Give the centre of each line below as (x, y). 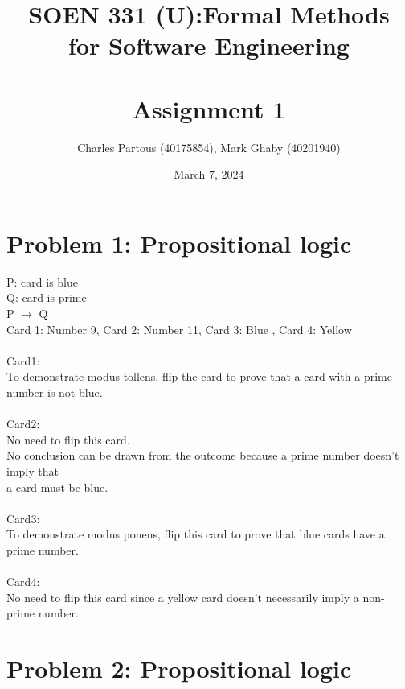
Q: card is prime (47, 297)
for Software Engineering (209, 45)
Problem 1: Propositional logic (179, 243)
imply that (33, 470)
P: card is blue (42, 281)
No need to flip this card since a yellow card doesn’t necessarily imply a (183, 597)
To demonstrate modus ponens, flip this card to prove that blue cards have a (196, 534)
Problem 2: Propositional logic (179, 668)
